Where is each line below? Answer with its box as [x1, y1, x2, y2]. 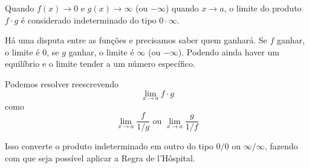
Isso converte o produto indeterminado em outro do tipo [5, 140, 213, 152]
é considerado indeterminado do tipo [21, 13, 157, 26]
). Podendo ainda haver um [178, 45, 279, 58]
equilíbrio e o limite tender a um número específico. [5, 57, 195, 70]
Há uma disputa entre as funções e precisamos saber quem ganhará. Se [5, 34, 267, 46]
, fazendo [264, 140, 298, 152]
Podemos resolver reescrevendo [5, 77, 119, 90]
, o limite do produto [224, 2, 302, 14]
